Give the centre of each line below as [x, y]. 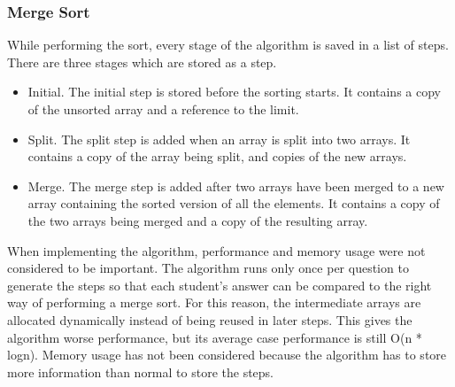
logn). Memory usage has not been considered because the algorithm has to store [227, 355]
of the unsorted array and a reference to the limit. [163, 109]
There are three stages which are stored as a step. [142, 62]
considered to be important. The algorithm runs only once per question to [208, 268]
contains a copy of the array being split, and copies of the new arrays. [217, 156]
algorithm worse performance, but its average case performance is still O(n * [215, 337]
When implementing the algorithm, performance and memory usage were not [216, 250]
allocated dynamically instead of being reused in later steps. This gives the [210, 319]
